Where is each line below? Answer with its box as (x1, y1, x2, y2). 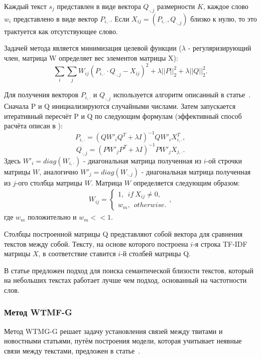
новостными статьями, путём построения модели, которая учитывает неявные (4, 335, 242, 346)
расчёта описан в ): (4, 120, 63, 131)
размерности (157, 1, 195, 11)
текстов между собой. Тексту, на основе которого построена (4, 238, 188, 249)
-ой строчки (206, 155, 242, 165)
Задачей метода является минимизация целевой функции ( (4, 43, 182, 53)
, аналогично (39, 166, 78, 176)
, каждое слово (203, 1, 248, 11)
